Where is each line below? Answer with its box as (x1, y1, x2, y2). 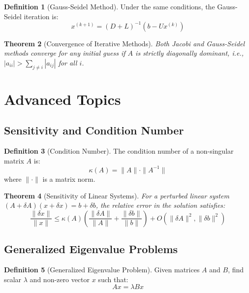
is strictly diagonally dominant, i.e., (135, 48, 244, 58)
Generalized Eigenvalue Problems (4, 241, 178, 257)
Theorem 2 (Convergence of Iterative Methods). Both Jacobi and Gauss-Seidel (4, 38, 245, 48)
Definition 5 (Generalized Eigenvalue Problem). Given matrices (4, 264, 200, 274)
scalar (4, 274, 22, 284)
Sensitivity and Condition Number (4, 123, 184, 138)
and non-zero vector (30, 274, 90, 284)
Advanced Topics (4, 89, 121, 109)
